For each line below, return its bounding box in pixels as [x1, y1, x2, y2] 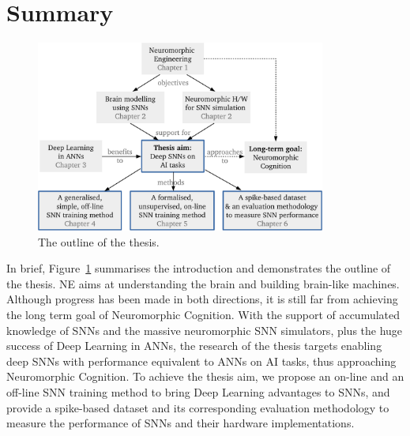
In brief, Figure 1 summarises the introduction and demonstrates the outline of [6, 260, 391, 276]
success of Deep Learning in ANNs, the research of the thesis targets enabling [6, 337, 382, 354]
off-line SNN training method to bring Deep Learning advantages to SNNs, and [6, 383, 390, 400]
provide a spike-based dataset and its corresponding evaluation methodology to [6, 399, 389, 415]
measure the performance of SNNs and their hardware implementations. [6, 415, 355, 431]
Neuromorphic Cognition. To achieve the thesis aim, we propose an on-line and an [6, 368, 404, 385]
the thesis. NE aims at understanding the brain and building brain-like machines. [6, 275, 400, 291]
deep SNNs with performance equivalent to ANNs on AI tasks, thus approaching [6, 352, 397, 369]
